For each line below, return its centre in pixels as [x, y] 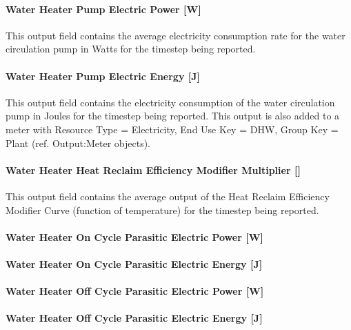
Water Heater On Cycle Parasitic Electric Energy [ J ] [134, 263]
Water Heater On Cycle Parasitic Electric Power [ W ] [134, 236]
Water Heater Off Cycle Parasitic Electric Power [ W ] [135, 291]
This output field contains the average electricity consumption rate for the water [175, 35]
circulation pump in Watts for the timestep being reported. [131, 49]
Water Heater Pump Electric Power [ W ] [103, 9]
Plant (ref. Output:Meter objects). [78, 143]
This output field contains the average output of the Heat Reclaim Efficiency [168, 196]
